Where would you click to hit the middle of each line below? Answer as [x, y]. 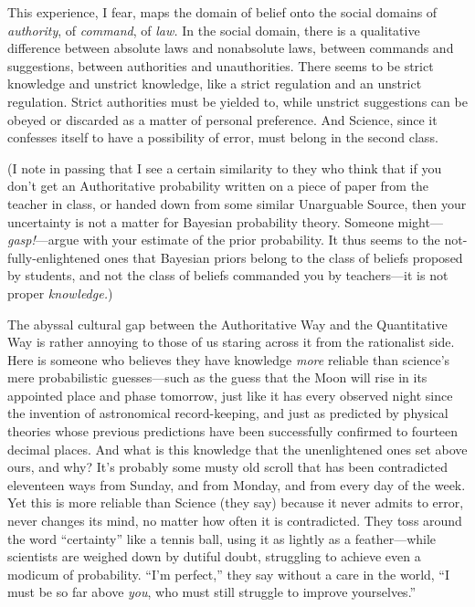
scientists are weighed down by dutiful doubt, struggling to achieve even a [214, 556]
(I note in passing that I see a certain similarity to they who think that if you [225, 167]
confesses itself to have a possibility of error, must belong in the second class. [223, 137]
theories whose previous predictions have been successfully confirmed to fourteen [233, 431]
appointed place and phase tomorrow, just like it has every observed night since [230, 395]
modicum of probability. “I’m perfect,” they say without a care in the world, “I [229, 574]
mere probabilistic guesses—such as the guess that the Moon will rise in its [217, 377]
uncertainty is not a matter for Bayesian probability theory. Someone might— [225, 221]
